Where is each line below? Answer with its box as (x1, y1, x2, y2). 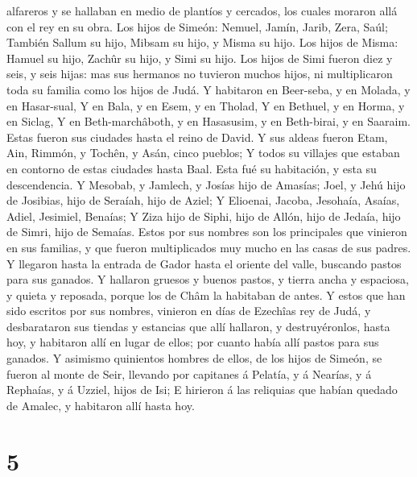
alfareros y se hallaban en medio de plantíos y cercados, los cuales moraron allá (6, 2, 398, 19)
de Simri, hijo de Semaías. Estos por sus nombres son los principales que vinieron (6, 223, 407, 240)
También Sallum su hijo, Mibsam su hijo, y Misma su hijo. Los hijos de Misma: (6, 34, 398, 51)
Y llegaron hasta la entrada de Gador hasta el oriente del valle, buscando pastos (6, 255, 402, 272)
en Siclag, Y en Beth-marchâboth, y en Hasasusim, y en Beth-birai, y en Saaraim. (6, 113, 411, 130)
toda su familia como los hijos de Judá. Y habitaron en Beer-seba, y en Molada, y (6, 81, 411, 97)
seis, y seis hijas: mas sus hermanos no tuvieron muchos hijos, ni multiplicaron (6, 65, 393, 82)
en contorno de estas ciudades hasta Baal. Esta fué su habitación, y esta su (6, 160, 377, 176)
